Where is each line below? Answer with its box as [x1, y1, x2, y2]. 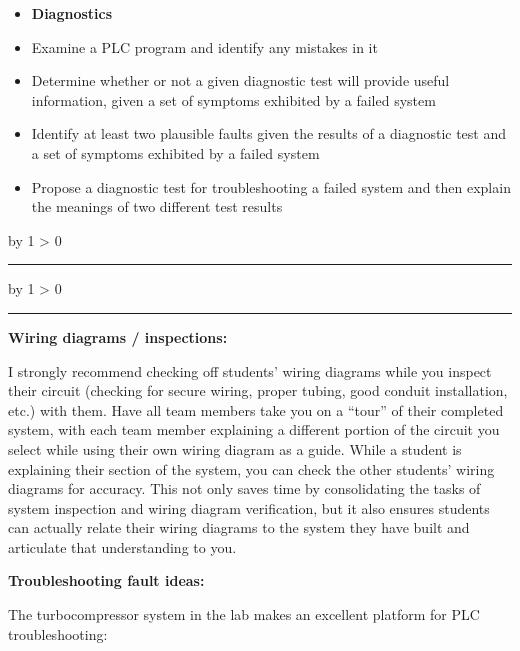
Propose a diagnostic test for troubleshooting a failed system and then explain [31, 176, 511, 197]
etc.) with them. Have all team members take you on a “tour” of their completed [8, 399, 504, 420]
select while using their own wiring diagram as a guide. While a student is [8, 438, 462, 459]
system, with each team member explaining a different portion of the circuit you [8, 419, 500, 440]
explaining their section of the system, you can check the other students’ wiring [8, 458, 495, 479]
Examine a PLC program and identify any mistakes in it [31, 36, 378, 57]
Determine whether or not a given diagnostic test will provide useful [31, 70, 450, 91]
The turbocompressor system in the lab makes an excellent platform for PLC [8, 604, 480, 625]
